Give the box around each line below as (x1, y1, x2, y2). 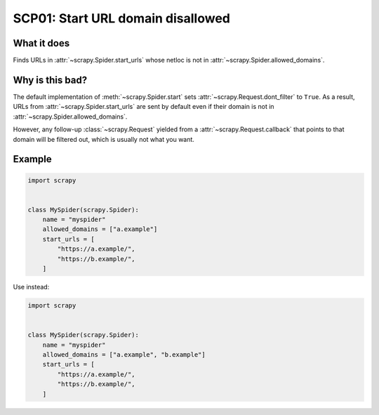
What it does (13, 37, 70, 49)
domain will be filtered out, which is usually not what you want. (13, 135, 194, 143)
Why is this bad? (13, 74, 88, 86)
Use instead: (13, 283, 50, 291)
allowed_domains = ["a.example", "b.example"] (42, 350, 206, 358)
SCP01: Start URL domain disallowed (13, 11, 231, 26)
